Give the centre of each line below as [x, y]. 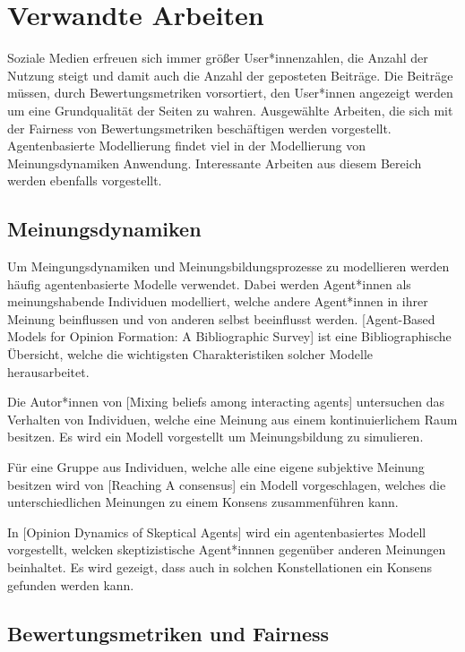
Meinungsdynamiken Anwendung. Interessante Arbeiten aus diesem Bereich [215, 163]
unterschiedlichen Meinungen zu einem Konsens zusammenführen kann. [203, 502]
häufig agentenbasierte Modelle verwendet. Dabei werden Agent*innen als [209, 283]
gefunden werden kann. [71, 584]
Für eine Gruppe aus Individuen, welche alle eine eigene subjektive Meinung [216, 467]
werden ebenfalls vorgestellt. [85, 180]
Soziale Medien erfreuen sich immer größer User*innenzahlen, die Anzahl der [218, 58]
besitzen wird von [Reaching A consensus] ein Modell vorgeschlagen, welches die [227, 484]
